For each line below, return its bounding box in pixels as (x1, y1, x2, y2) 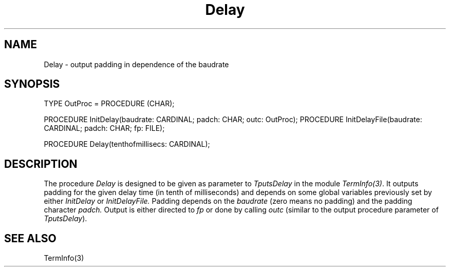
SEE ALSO (4, 231, 57, 245)
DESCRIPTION (4, 157, 78, 170)
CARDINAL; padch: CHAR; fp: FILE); (44, 124, 165, 133)
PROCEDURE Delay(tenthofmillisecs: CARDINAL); (44, 140, 210, 149)
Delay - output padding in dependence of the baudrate (44, 60, 229, 69)
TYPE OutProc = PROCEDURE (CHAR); (44, 99, 175, 108)
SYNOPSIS (4, 78, 60, 91)
